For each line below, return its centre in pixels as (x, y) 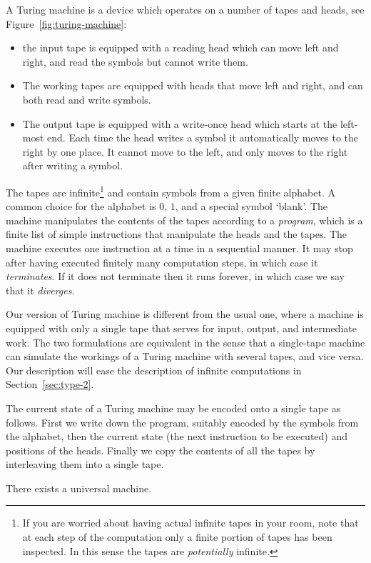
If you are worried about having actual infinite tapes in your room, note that (190, 523)
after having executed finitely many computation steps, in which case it (162, 262)
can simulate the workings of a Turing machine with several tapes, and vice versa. (185, 356)
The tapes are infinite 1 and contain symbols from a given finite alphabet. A (171, 191)
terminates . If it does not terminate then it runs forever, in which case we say (175, 276)
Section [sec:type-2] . (50, 384)
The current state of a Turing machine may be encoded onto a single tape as (173, 408)
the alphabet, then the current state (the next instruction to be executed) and (177, 436)
